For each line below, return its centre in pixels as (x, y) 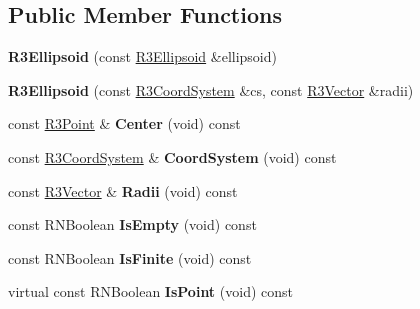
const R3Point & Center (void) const (124, 123)
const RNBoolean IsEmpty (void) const (132, 224)
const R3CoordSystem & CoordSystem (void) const (172, 156)
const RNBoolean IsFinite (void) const (130, 257)
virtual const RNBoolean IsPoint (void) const (150, 291)
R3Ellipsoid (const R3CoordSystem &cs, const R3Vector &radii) (211, 89)
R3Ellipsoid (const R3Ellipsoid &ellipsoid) (142, 56)
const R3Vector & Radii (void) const (123, 190)
